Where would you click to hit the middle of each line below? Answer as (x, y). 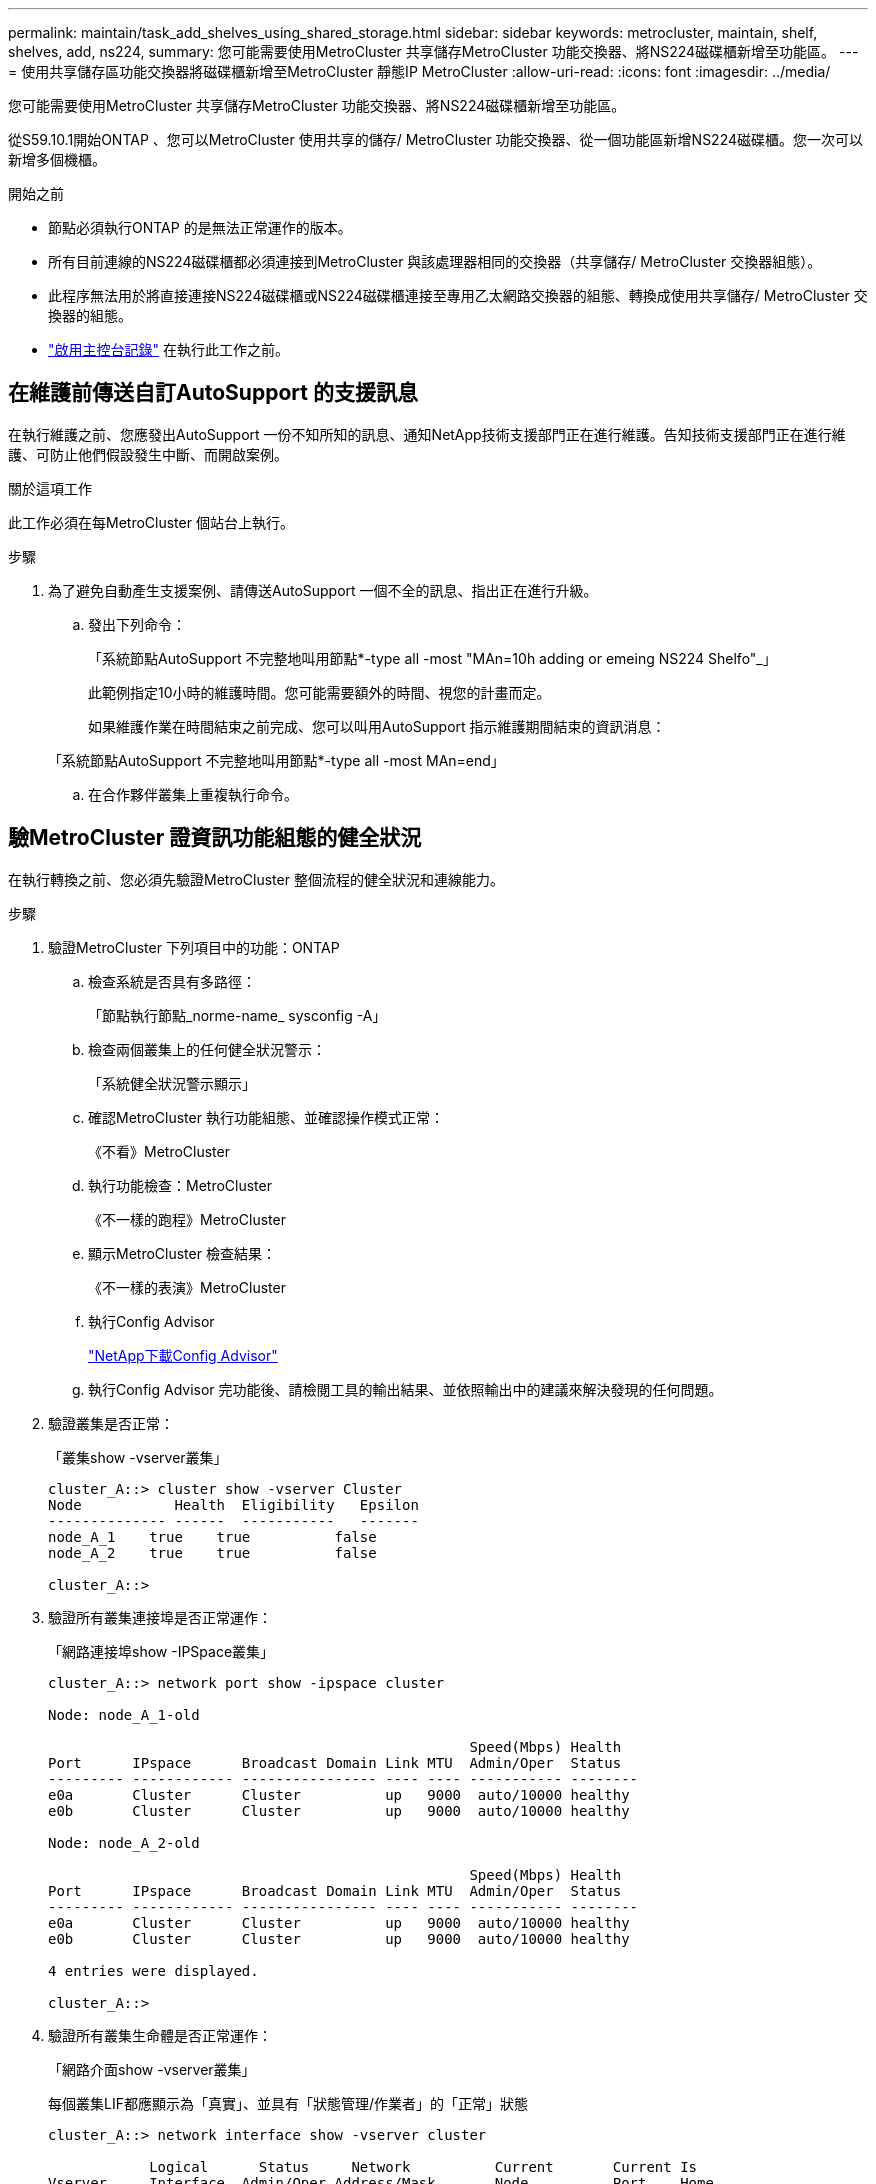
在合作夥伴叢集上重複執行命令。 (193, 794)
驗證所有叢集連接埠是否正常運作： (160, 1617)
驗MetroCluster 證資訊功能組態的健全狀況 (215, 838)
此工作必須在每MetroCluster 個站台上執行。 (151, 522)
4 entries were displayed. (153, 1970)
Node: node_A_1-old (124, 1714)
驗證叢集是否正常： (111, 1423)
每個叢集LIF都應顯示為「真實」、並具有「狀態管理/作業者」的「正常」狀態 (288, 2103)
